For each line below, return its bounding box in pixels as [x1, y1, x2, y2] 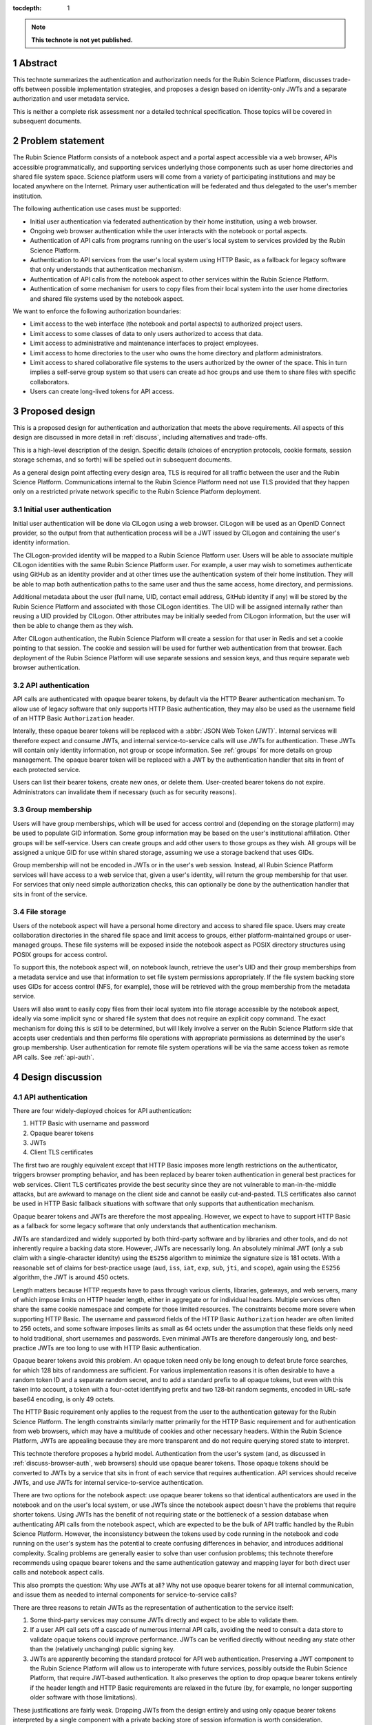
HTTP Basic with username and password [30, 1119, 149, 1127]
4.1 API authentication [12, 1092, 87, 1102]
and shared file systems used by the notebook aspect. [30, 294, 185, 303]
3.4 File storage [12, 907, 67, 917]
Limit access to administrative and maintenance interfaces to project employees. [30, 339, 258, 348]
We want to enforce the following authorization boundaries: [12, 307, 182, 315]
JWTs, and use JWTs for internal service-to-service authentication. [12, 1478, 204, 1486]
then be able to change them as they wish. [12, 622, 134, 630]
